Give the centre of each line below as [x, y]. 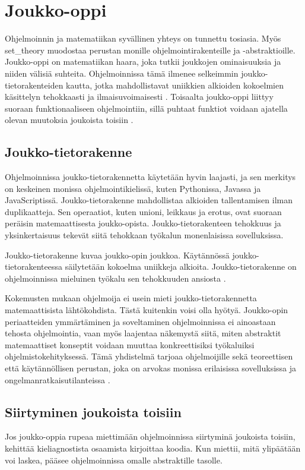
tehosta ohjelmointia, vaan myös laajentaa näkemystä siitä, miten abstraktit [143, 333]
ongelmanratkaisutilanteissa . [58, 379]
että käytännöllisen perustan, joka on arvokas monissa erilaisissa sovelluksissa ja [151, 368]
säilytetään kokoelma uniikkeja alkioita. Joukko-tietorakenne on [181, 266]
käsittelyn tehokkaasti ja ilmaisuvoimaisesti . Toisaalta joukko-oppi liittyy [139, 97]
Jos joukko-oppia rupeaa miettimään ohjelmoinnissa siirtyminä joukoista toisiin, [150, 436]
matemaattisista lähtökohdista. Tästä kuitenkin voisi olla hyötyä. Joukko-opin [147, 310]
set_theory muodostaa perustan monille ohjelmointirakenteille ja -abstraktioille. [150, 50]
